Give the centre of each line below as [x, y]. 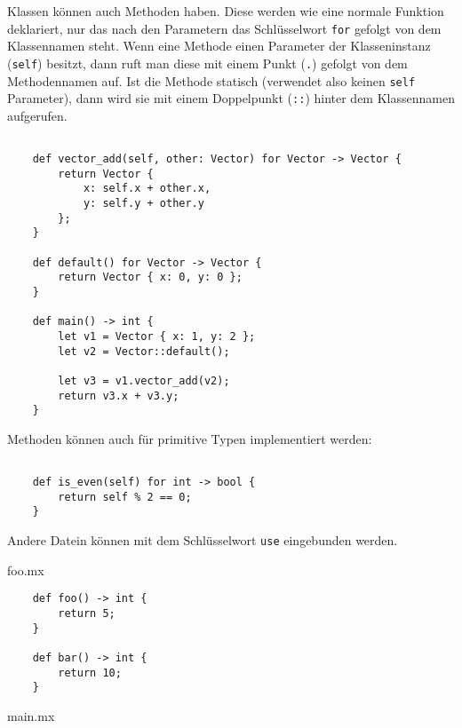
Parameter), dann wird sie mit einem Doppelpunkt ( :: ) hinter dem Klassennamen [231, 98]
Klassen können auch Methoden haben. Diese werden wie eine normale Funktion [226, 11]
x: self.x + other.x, [147, 189]
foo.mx [26, 570]
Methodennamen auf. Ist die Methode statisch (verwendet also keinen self [211, 80]
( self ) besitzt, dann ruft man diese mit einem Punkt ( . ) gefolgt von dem [207, 63]
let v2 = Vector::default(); [144, 351]
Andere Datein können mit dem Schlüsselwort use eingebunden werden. [203, 540]
